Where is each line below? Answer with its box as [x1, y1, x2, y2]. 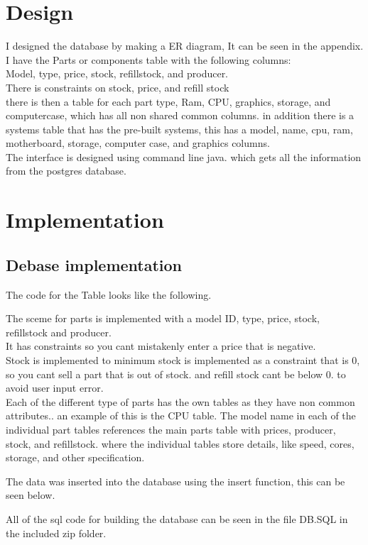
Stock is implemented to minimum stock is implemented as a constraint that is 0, [6, 353, 360, 368]
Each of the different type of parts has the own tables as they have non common [6, 394, 355, 409]
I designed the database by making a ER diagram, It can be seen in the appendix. [6, 38, 364, 53]
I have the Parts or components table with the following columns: [6, 52, 291, 67]
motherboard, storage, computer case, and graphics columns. [6, 136, 270, 150]
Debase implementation [6, 253, 183, 275]
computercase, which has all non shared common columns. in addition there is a [6, 108, 355, 123]
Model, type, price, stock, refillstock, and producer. [6, 66, 229, 81]
